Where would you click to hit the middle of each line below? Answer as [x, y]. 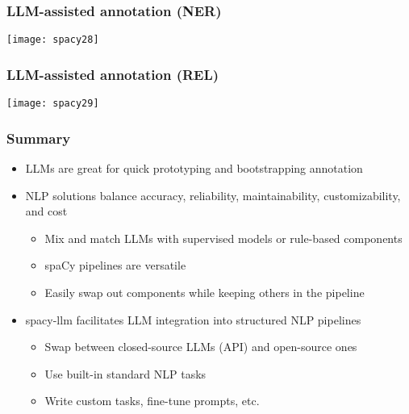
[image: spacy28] [53, 40]
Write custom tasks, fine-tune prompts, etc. [152, 401]
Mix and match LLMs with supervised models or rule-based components [223, 238]
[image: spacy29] [53, 104]
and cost [46, 211]
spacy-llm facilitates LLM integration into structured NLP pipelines [193, 319]
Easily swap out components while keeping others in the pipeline [204, 292]
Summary [39, 138]
